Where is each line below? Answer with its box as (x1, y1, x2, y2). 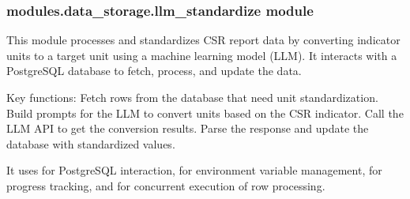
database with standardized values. (6, 135, 175, 152)
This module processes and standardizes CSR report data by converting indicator (6, 32, 401, 48)
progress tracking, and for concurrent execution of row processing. (6, 177, 325, 193)
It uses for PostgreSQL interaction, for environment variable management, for (6, 162, 382, 178)
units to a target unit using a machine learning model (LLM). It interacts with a (6, 47, 397, 63)
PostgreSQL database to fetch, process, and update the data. (6, 62, 302, 79)
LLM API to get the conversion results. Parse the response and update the (6, 120, 369, 137)
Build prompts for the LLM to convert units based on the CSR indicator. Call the (6, 104, 404, 121)
